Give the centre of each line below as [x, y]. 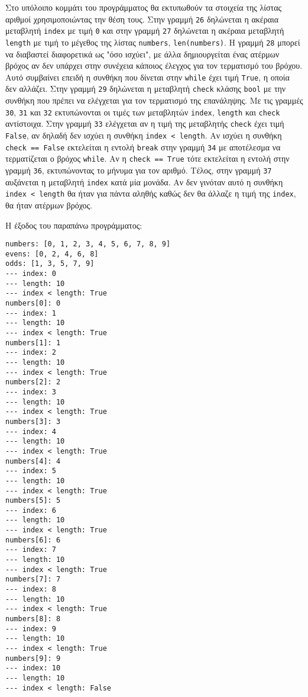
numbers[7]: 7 [33, 579]
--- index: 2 [31, 353]
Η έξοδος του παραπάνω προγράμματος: [74, 225]
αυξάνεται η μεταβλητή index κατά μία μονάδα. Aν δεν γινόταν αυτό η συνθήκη [144, 182]
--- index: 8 [31, 590]
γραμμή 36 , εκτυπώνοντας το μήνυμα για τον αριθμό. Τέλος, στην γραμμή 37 [139, 170]
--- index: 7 [31, 550]
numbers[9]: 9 [33, 658]
